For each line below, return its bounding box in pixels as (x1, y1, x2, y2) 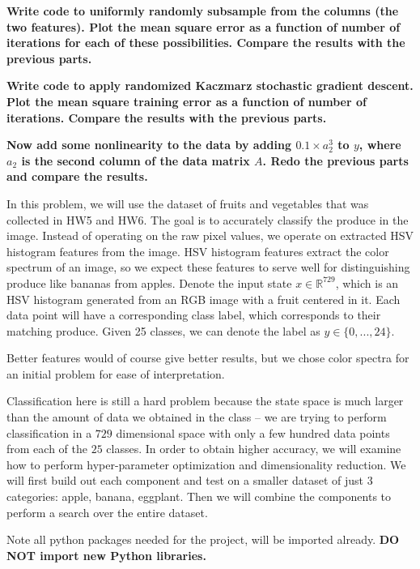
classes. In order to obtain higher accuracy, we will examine (106, 440, 401, 457)
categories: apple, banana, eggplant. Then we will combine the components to (6, 488, 392, 505)
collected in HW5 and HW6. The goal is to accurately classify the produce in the (6, 211, 409, 228)
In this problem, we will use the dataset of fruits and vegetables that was (6, 195, 369, 212)
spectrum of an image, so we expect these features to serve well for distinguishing (6, 259, 410, 276)
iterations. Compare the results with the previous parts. (6, 109, 327, 126)
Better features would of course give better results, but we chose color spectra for (6, 349, 409, 366)
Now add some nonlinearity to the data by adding (6, 136, 292, 153)
